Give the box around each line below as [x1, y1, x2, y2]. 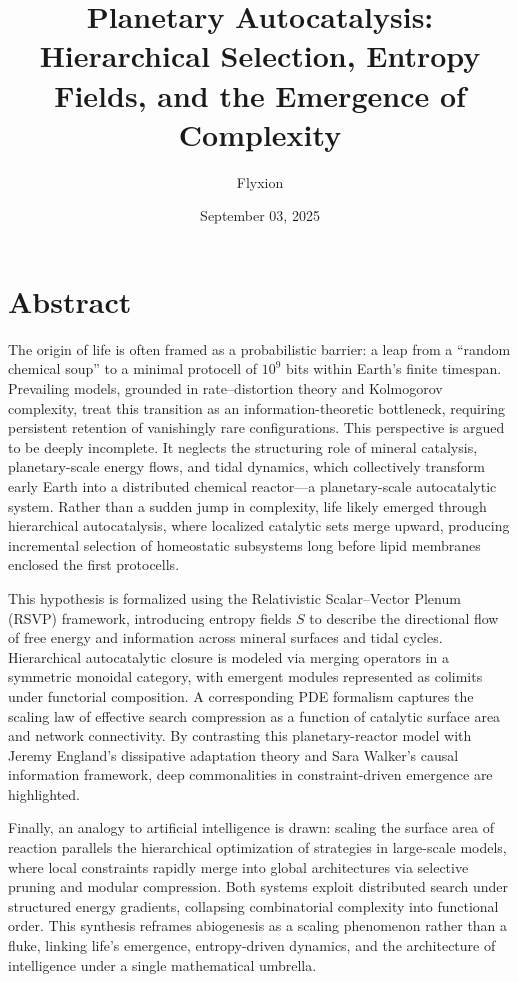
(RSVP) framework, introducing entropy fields [8, 607, 292, 628]
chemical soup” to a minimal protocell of [8, 358, 257, 379]
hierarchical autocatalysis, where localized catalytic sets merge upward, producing [8, 515, 510, 536]
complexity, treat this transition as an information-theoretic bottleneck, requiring [8, 397, 506, 418]
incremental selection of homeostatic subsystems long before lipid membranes [8, 534, 481, 555]
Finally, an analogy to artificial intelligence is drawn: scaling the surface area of [8, 817, 494, 838]
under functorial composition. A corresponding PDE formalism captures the [8, 685, 474, 706]
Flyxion [236, 171, 284, 192]
